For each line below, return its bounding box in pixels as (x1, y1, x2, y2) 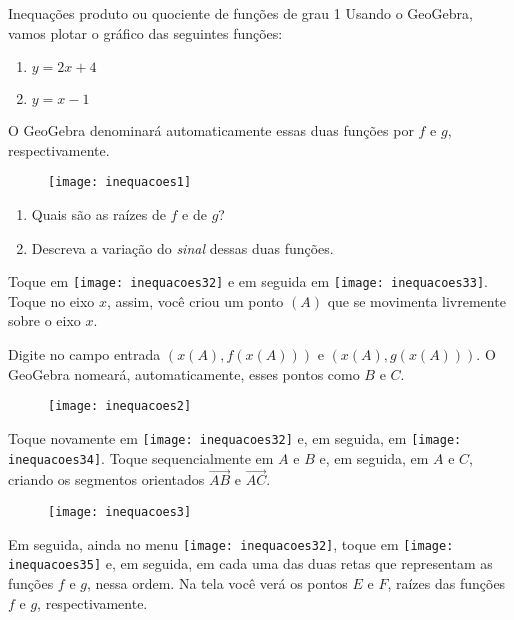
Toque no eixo (8, 290, 95, 311)
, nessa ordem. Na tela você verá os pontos (86, 573, 348, 593)
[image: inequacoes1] (48, 175, 192, 190)
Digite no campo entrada (8, 344, 161, 365)
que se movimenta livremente (327, 290, 506, 311)
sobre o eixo (8, 310, 81, 331)
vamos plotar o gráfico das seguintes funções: (8, 22, 283, 43)
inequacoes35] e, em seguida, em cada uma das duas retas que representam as (8, 553, 493, 574)
